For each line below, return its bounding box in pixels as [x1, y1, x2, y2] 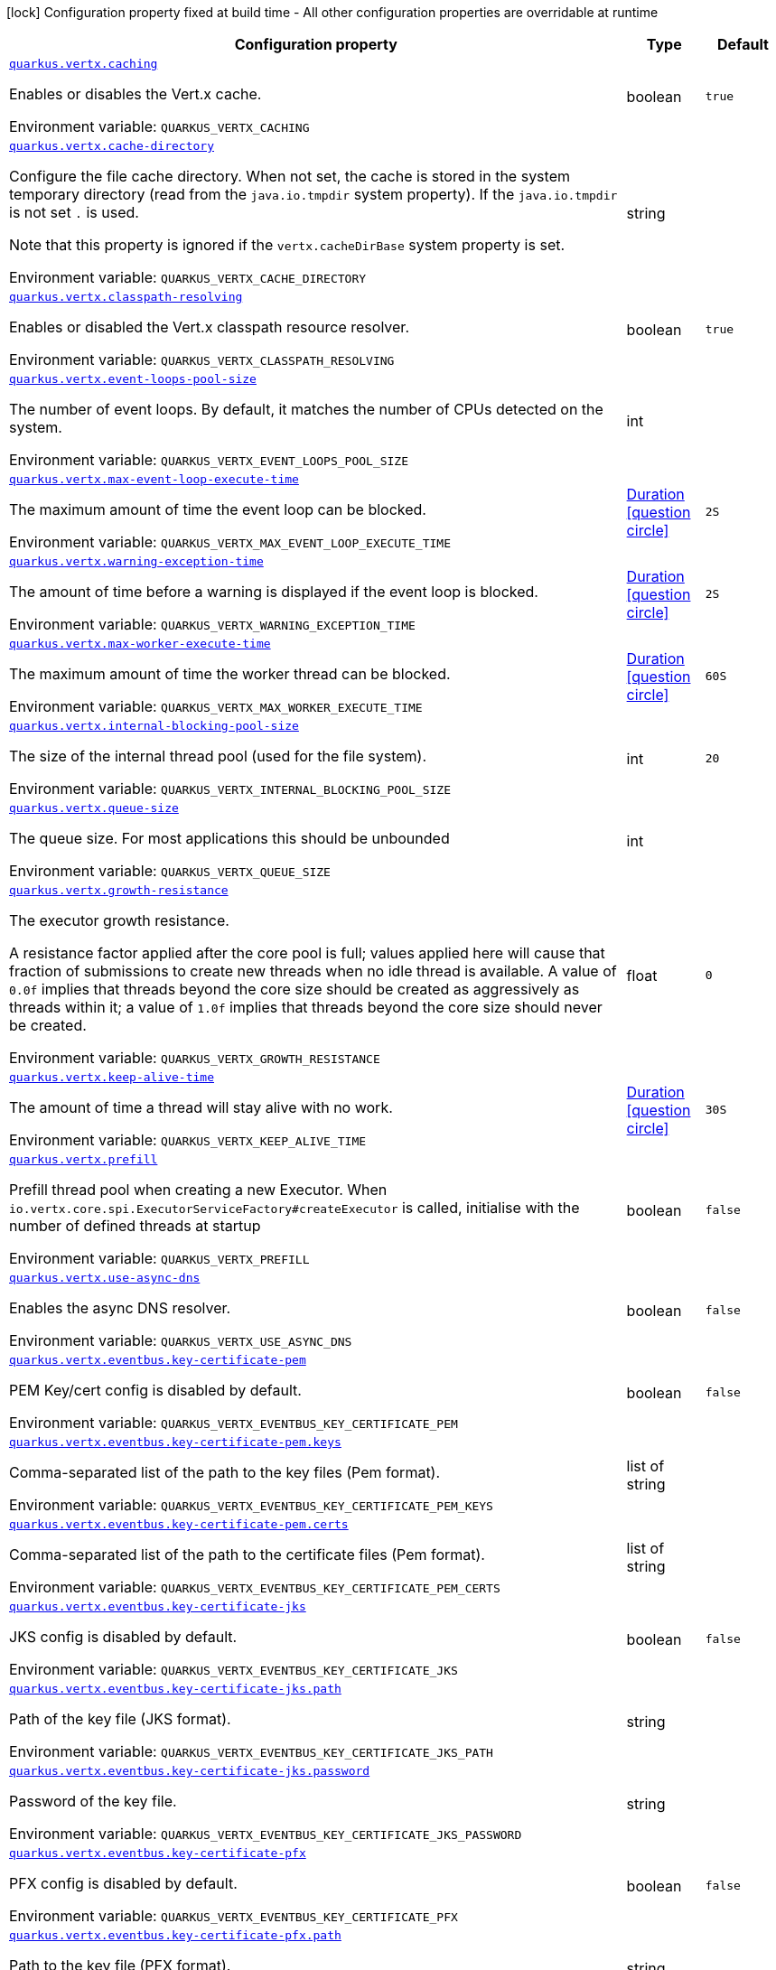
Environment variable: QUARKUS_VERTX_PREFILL [9, 1249, 310, 1267]
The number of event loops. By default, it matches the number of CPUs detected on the [9, 400, 603, 418]
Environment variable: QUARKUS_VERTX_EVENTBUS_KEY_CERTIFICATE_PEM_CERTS [9, 1578, 500, 1596]
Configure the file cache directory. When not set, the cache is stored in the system [9, 167, 570, 185]
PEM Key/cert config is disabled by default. [9, 1381, 302, 1399]
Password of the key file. [9, 1792, 177, 1810]
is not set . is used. [9, 203, 139, 221]
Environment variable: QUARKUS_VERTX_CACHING [9, 117, 310, 135]
